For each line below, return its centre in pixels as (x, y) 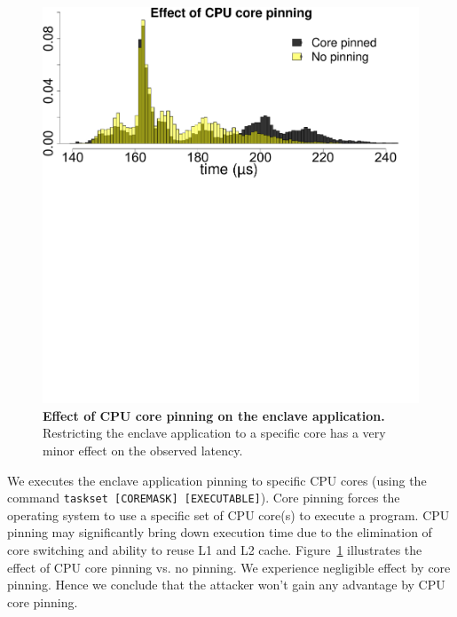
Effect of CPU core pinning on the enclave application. (214, 415)
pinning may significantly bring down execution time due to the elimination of (220, 532)
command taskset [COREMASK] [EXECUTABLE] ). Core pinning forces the (204, 498)
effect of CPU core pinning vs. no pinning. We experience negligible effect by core (229, 567)
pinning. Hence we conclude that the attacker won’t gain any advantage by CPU (226, 585)
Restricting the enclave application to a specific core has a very (214, 433)
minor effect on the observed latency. (143, 450)
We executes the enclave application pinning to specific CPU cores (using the (217, 480)
